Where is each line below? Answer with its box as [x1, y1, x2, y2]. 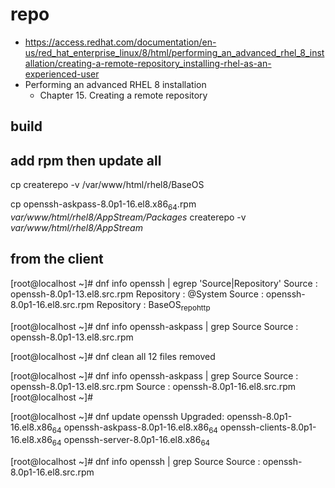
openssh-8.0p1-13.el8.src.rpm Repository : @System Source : [10, 288, 264, 300]
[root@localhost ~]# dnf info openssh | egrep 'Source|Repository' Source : [10, 277, 318, 289]
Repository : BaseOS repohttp [96, 298, 211, 313]
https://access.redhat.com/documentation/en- [24, 36, 217, 48]
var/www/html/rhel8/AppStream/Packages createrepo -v [10, 211, 247, 223]
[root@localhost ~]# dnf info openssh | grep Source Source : [10, 456, 261, 468]
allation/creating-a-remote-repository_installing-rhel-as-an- [24, 57, 272, 69]
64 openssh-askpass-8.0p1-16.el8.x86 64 [51, 421, 218, 435]
